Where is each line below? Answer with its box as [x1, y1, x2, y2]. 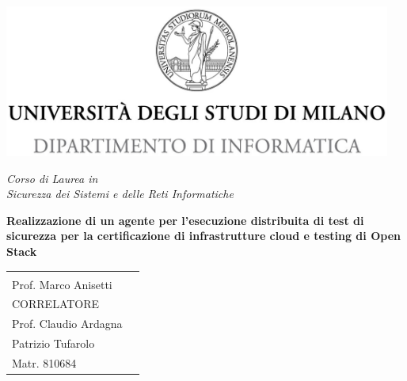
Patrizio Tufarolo [12, 335, 95, 352]
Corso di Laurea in [6, 170, 98, 186]
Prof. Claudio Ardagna [12, 315, 123, 332]
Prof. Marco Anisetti [12, 276, 112, 292]
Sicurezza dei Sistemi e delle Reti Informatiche [6, 185, 234, 202]
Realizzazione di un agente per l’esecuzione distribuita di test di [6, 211, 364, 228]
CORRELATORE [12, 295, 100, 312]
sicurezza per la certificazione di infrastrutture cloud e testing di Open [6, 227, 401, 244]
